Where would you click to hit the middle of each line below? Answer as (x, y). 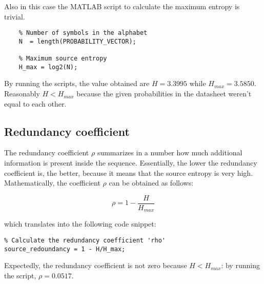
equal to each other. (35, 103)
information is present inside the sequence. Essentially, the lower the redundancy (131, 163)
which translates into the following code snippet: (80, 224)
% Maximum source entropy (63, 59)
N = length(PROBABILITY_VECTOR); (77, 41)
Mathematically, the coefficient (52, 183)
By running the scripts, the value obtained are (77, 83)
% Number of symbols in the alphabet (83, 33)
